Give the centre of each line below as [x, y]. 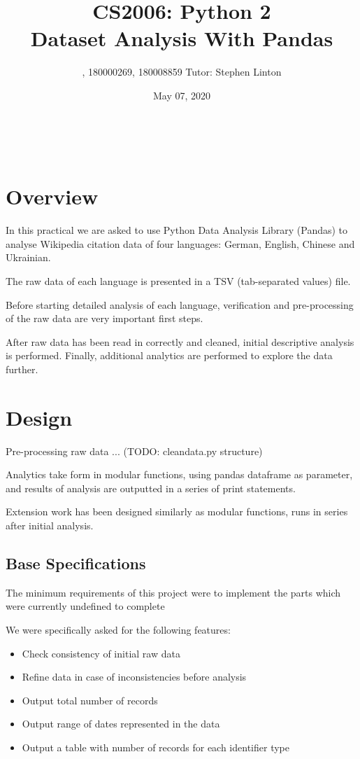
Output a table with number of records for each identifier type [156, 747]
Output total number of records [90, 700]
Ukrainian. [28, 257]
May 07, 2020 [182, 95]
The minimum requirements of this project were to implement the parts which [173, 592]
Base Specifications [76, 563]
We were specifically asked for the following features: [118, 630]
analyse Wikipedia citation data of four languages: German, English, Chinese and [180, 243]
